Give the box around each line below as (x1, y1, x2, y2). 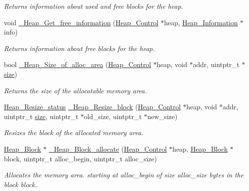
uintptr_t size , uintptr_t (4, 111, 79, 121)
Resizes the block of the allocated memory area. (4, 127, 144, 138)
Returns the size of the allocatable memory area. (4, 85, 147, 95)
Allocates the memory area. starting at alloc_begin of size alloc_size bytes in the (4, 170, 244, 180)
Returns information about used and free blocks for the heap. (4, 1, 183, 11)
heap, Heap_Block (172, 143, 228, 154)
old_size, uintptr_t (84, 111, 142, 121)
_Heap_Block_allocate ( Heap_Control (49, 143, 167, 154)
